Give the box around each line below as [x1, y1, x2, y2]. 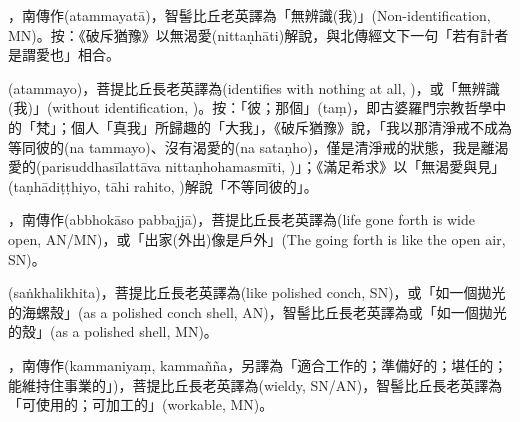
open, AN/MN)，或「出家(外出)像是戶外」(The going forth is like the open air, [8, 228, 506, 249]
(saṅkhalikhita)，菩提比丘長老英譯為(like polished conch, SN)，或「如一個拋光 [8, 282, 506, 303]
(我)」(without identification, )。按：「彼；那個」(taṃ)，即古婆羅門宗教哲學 [8, 97, 493, 118]
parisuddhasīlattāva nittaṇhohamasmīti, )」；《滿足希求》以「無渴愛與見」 [41, 156, 506, 177]
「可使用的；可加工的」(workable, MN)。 [8, 394, 274, 415]
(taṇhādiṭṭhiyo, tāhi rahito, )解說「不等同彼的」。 [8, 175, 318, 196]
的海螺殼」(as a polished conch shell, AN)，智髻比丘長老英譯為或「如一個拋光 [8, 301, 507, 322]
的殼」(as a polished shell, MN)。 [8, 321, 218, 342]
